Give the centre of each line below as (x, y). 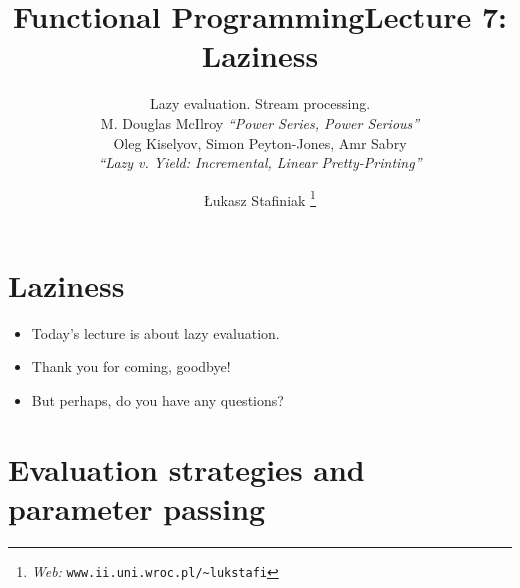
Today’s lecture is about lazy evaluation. (155, 332)
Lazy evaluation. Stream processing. (260, 103)
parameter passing (137, 508)
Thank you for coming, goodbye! (131, 366)
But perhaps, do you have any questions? (157, 400)
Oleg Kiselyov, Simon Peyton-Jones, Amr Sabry (260, 142)
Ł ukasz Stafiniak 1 (260, 198)
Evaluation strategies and (186, 468)
